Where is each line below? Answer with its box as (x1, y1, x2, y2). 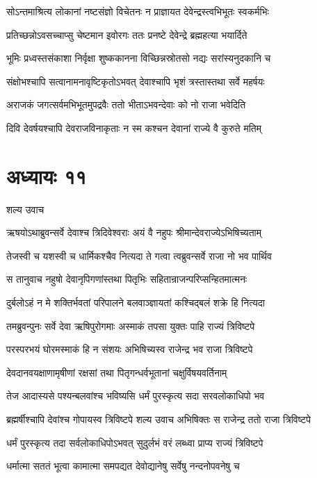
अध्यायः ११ (6, 161, 87, 190)
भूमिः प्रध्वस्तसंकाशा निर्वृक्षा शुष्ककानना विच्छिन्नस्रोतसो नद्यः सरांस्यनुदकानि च (6, 51, 271, 65)
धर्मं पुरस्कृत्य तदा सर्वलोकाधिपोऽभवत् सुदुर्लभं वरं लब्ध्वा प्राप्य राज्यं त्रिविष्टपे (6, 435, 263, 450)
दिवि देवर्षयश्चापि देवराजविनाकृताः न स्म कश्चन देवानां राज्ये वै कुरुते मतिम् (6, 120, 261, 135)
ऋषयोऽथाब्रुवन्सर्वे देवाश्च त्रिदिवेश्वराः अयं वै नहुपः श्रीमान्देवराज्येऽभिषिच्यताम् (6, 225, 261, 240)
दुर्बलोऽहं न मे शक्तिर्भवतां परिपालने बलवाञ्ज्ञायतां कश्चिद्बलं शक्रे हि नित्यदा (6, 295, 265, 310)
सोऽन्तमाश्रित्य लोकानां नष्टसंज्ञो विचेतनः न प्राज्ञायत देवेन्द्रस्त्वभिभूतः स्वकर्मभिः (6, 4, 269, 18)
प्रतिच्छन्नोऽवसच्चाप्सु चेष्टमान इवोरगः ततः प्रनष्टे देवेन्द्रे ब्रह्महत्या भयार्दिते (6, 27, 247, 42)
